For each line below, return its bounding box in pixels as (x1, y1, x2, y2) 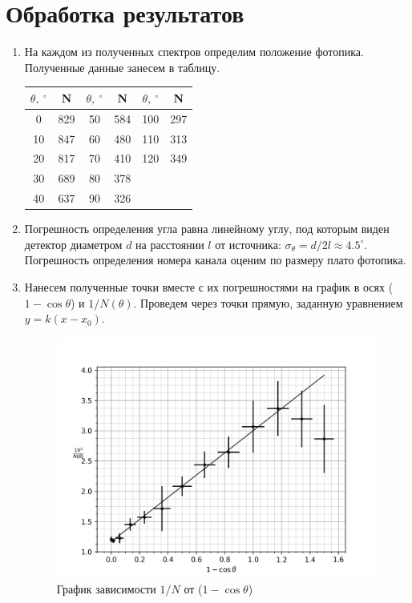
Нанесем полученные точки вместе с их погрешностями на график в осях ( (24, 278, 394, 295)
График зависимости (56, 581, 156, 597)
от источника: (215, 235, 281, 252)
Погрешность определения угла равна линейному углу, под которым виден (24, 220, 390, 237)
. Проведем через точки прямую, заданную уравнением (133, 294, 403, 311)
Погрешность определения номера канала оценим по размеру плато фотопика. (24, 251, 406, 268)
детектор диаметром (24, 235, 123, 252)
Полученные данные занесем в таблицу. (24, 58, 220, 75)
